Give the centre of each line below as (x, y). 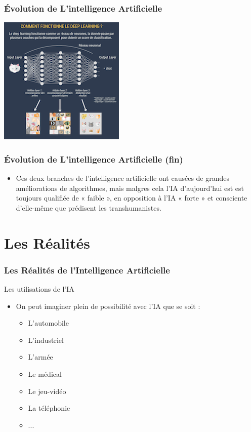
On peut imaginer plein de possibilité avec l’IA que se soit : (108, 306)
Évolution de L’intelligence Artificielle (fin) (94, 159)
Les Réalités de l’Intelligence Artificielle (87, 270)
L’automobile (48, 323)
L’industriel (46, 340)
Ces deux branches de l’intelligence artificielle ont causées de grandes (123, 178)
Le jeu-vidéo (47, 391)
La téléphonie (49, 408)
